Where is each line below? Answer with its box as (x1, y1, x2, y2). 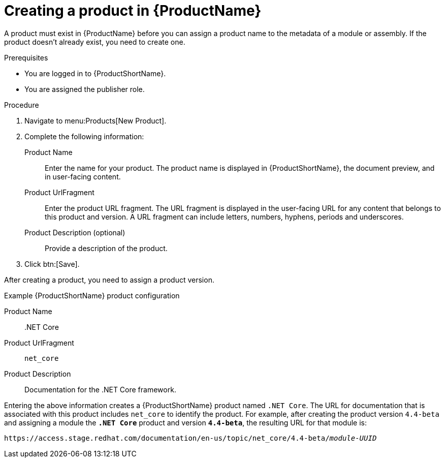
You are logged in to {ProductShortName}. (24, 69, 166, 78)
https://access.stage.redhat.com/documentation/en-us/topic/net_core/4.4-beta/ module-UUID (4, 434, 377, 442)
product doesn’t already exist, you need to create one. (4, 37, 185, 46)
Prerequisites (4, 53, 48, 62)
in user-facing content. (45, 172, 121, 181)
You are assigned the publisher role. (24, 84, 145, 94)
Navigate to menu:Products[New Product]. (24, 116, 167, 125)
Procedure (4, 100, 39, 109)
